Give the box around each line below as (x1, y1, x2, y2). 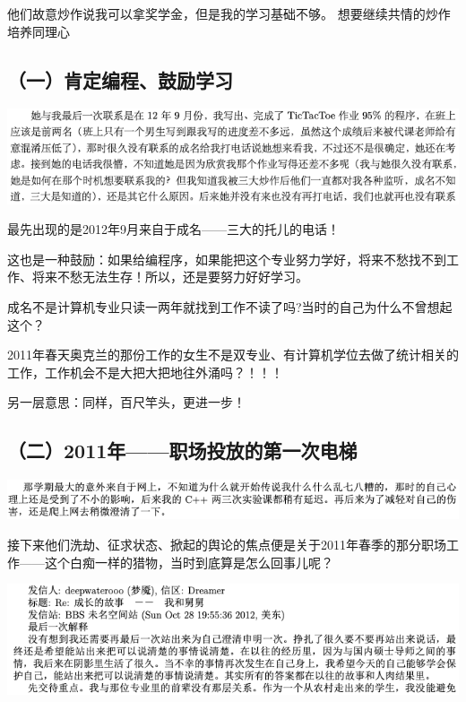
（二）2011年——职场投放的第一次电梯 (7, 437, 358, 464)
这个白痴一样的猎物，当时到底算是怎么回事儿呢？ (44, 552, 333, 571)
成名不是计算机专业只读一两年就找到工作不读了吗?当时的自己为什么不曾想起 (7, 297, 453, 316)
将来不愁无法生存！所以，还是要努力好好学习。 (31, 267, 308, 286)
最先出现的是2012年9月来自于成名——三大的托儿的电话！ (7, 220, 340, 238)
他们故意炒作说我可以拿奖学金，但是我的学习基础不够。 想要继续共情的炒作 (7, 4, 451, 22)
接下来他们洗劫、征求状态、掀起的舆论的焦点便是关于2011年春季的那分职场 (7, 534, 446, 553)
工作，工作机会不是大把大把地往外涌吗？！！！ (7, 362, 283, 381)
